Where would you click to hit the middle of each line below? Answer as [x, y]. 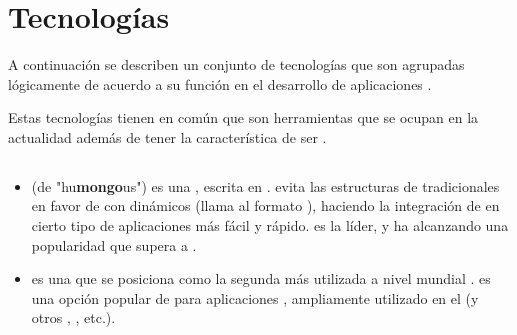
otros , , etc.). [73, 317]
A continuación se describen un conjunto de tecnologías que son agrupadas [236, 64]
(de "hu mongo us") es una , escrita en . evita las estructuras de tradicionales [265, 185]
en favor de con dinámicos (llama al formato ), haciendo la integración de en [265, 205]
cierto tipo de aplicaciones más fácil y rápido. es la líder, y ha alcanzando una [270, 225]
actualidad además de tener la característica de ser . [167, 136]
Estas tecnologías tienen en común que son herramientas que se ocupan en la [243, 117]
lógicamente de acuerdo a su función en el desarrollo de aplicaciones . [220, 83]
